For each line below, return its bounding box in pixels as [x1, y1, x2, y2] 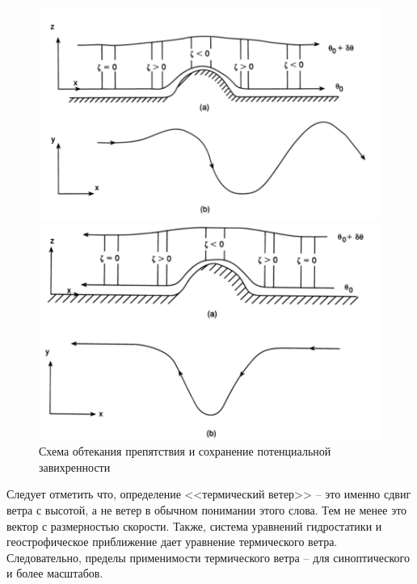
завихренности [39, 458, 111, 475]
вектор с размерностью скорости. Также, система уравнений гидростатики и [6, 517, 382, 534]
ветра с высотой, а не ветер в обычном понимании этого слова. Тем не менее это [6, 501, 407, 518]
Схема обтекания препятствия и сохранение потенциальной [39, 443, 331, 460]
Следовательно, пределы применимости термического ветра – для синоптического [6, 548, 410, 565]
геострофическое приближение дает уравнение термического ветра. [6, 533, 338, 550]
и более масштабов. [6, 565, 103, 582]
